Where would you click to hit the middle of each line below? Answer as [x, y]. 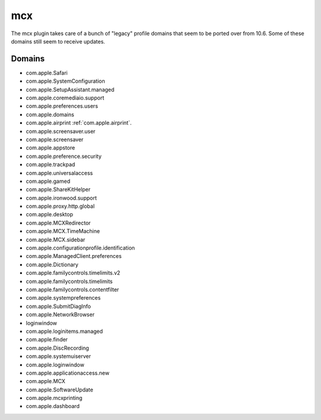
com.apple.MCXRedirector [58, 223]
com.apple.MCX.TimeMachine [63, 231]
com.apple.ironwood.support [62, 198]
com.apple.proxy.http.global [60, 206]
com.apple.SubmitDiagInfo [59, 306]
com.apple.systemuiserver [59, 356]
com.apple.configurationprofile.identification [80, 248]
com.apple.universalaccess [59, 173]
